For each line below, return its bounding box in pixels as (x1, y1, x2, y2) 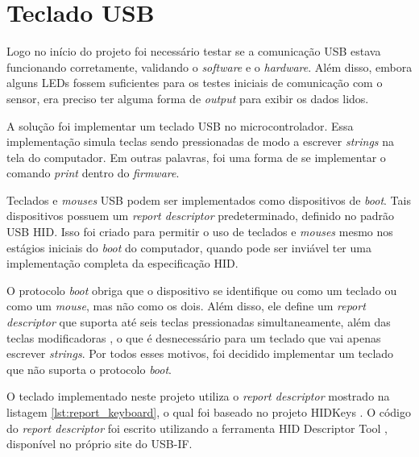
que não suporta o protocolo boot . (6, 360, 172, 377)
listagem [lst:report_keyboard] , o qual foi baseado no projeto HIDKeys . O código (6, 404, 412, 420)
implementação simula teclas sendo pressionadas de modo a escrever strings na (6, 133, 395, 150)
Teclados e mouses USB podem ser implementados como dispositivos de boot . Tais (6, 191, 411, 208)
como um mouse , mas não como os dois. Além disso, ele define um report (6, 297, 366, 314)
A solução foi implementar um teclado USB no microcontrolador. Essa (6, 117, 354, 134)
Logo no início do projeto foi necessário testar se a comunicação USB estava (6, 43, 381, 60)
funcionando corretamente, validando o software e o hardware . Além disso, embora (6, 58, 413, 75)
